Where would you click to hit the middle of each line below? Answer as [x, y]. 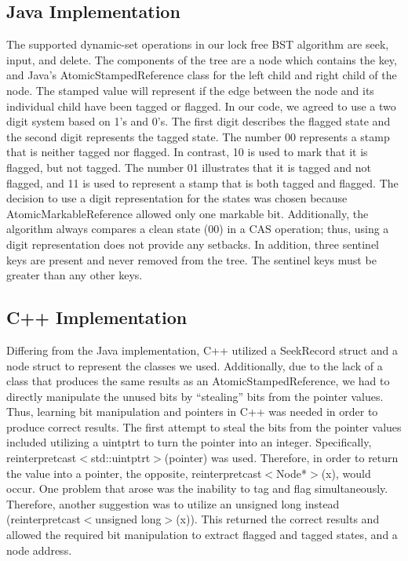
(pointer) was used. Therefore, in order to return [281, 458]
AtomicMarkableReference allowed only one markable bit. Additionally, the [188, 213]
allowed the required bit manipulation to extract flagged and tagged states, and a [202, 535]
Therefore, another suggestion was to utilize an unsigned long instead [173, 503]
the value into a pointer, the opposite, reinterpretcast [134, 473]
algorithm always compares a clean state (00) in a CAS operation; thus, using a [198, 229]
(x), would [346, 473]
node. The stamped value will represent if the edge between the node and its [190, 90]
